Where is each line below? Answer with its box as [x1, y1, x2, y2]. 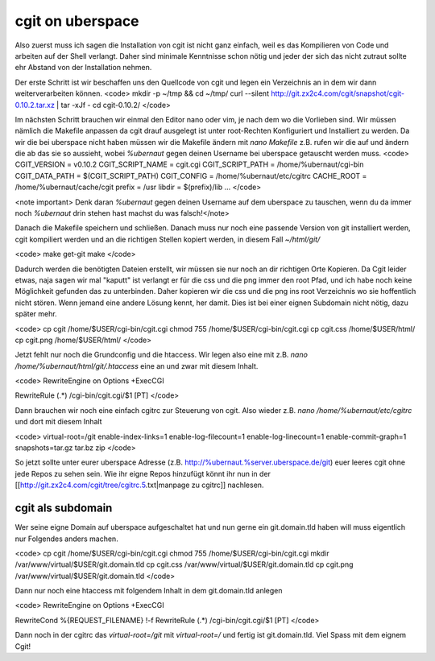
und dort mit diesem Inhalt [14, 417, 102, 427]
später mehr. [14, 309, 57, 319]
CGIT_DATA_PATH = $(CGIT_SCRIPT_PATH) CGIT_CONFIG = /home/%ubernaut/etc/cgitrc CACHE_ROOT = [14, 171, 367, 180]
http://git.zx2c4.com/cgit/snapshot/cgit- [271, 89, 405, 98]
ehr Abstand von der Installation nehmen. [14, 63, 152, 72]
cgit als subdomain [14, 502, 113, 515]
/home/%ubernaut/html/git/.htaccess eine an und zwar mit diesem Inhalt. [14, 361, 259, 370]
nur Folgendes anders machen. [14, 534, 118, 543]
